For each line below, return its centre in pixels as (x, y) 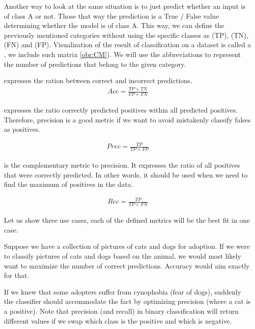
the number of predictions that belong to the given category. (95, 64)
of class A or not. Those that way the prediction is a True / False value (112, 15)
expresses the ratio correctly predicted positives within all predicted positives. (121, 109)
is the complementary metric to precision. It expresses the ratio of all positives (122, 165)
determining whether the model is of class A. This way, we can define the (114, 25)
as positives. (22, 129)
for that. (17, 275)
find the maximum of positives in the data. (69, 184)
